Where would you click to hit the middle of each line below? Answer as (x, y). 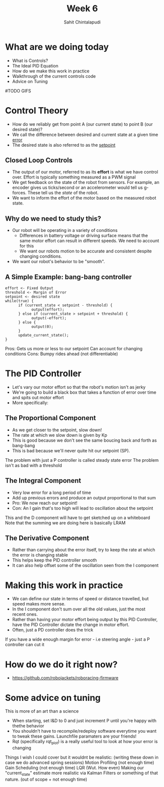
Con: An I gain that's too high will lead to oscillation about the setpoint (82, 508)
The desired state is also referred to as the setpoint (64, 145)
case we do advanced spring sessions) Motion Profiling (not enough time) (80, 763)
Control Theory (37, 110)
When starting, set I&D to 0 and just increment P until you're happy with (84, 721)
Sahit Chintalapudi (82, 22)
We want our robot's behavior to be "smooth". (59, 262)
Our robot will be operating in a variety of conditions (65, 230)
